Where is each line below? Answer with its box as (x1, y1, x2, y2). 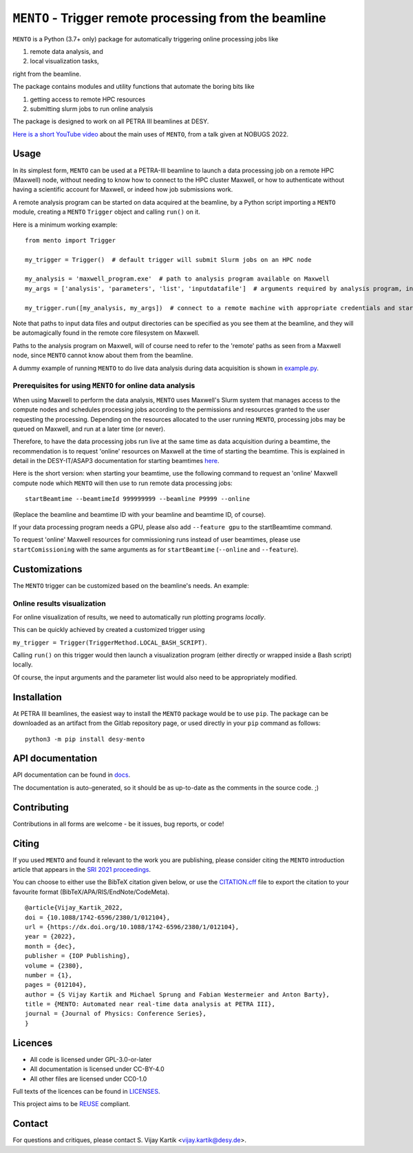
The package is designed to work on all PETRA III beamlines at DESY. (12, 117, 209, 125)
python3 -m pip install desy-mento (25, 735, 145, 743)
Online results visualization (12, 598, 106, 608)
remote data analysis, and (30, 47, 103, 55)
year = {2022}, (25, 932, 76, 941)
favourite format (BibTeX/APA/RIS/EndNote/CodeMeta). (12, 888, 170, 896)
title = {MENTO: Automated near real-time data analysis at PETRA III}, (25, 1000, 275, 1008)
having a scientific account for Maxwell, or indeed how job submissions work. (12, 185, 233, 194)
